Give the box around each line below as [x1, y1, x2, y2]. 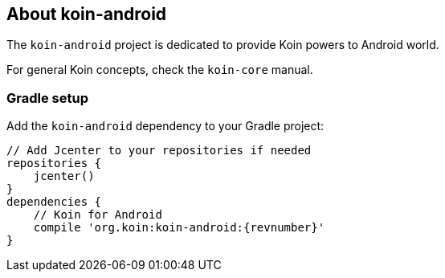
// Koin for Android [33, 208, 162, 222]
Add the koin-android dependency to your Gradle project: [6, 119, 325, 133]
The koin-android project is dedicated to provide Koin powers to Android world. [6, 38, 439, 52]
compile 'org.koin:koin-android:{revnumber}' [33, 221, 325, 235]
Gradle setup [6, 89, 88, 106]
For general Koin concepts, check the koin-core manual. [6, 63, 313, 77]
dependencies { [6, 195, 102, 209]
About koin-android [6, 4, 167, 24]
